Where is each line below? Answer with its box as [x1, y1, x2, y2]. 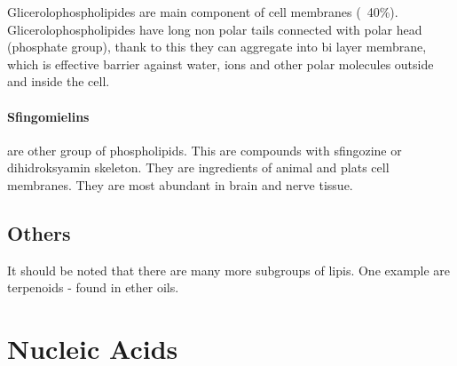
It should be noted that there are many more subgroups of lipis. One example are [7, 260, 451, 279]
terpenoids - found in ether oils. [7, 278, 179, 297]
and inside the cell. [7, 72, 110, 91]
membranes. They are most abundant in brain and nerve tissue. [7, 175, 353, 194]
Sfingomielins [7, 107, 90, 125]
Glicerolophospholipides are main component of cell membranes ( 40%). [7, 3, 398, 20]
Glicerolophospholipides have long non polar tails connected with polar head [7, 20, 422, 38]
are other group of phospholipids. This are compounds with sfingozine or [7, 140, 402, 159]
